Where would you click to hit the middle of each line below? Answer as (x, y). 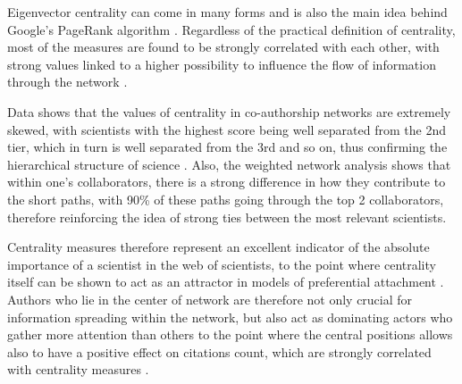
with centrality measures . (78, 369)
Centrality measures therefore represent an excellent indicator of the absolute (218, 247)
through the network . (67, 82)
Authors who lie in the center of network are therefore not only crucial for (210, 299)
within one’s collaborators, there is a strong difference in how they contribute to (227, 182)
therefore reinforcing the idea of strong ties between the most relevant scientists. (227, 217)
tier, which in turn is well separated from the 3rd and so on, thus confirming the (227, 147)
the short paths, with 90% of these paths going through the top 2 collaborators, (226, 199)
